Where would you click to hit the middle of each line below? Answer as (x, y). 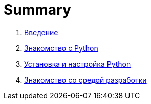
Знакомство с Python (61, 48)
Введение (41, 32)
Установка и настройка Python (78, 64)
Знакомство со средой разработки (85, 80)
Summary (37, 10)
